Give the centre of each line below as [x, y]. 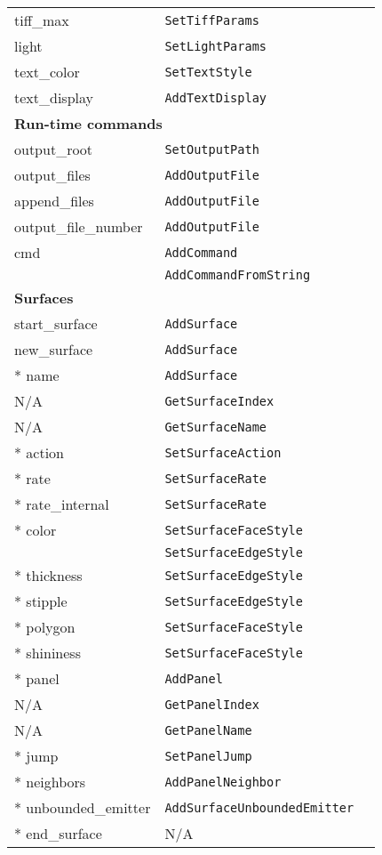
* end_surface [58, 833]
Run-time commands [88, 123]
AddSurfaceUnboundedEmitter [259, 807]
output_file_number [79, 226]
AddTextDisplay [216, 97]
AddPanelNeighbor [223, 782]
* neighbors [50, 782]
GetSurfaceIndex [219, 401]
